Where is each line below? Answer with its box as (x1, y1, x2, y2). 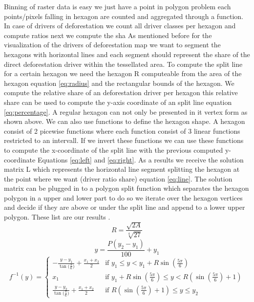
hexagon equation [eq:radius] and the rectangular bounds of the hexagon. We (4, 78, 234, 88)
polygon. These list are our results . (4, 212, 110, 222)
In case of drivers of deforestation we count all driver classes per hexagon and (4, 20, 236, 31)
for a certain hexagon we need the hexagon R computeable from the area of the (4, 68, 242, 79)
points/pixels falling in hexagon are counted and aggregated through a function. (4, 11, 243, 21)
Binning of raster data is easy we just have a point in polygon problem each (4, 1, 231, 11)
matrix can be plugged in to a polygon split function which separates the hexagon (4, 183, 249, 193)
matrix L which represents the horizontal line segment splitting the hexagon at (4, 164, 240, 174)
